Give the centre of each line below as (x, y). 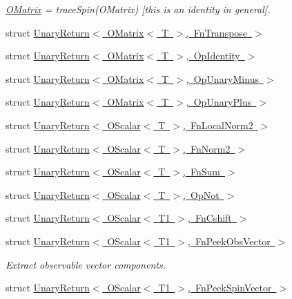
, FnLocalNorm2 (218, 125)
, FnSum (202, 172)
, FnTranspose (217, 32)
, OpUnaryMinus (222, 78)
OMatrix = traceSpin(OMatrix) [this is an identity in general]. (138, 9)
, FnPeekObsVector (229, 241)
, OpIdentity (213, 56)
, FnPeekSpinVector (230, 288)
